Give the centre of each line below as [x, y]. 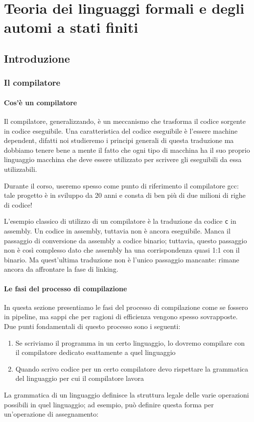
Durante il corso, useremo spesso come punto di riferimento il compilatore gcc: [121, 185]
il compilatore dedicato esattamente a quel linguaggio [95, 352]
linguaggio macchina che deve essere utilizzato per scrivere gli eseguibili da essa [123, 159]
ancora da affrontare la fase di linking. [61, 269]
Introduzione [37, 58]
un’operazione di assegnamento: [51, 414]
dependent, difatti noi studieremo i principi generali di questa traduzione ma [119, 140]
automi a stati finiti [71, 27]
